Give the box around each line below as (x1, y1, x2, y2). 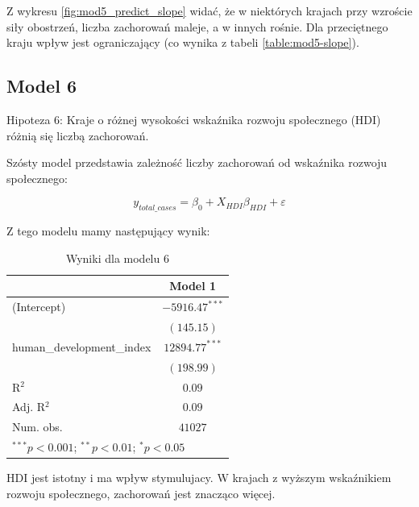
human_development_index (12, 338, 151, 355)
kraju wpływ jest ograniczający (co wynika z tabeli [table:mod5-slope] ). (6, 34, 359, 51)
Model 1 (169, 277, 217, 294)
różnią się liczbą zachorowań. (6, 127, 149, 143)
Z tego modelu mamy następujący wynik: (6, 222, 210, 239)
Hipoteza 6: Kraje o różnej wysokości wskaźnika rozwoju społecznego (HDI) (6, 110, 381, 127)
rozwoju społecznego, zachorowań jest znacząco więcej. (6, 484, 276, 501)
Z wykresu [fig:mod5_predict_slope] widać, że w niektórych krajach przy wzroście (6, 2, 413, 19)
